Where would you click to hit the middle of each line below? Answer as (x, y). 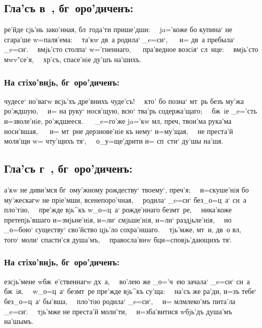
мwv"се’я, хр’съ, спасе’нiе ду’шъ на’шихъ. (73, 59)
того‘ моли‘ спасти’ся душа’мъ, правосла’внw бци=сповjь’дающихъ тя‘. (118, 239)
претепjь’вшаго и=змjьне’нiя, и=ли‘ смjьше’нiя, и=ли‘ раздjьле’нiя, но (118, 219)
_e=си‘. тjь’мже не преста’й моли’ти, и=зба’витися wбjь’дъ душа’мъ (118, 311)
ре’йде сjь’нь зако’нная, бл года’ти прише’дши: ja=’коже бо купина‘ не (118, 29)
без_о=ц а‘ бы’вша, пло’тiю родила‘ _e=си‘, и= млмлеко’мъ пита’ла (120, 301)
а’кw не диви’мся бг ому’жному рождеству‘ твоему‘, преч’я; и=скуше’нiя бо (126, 189)
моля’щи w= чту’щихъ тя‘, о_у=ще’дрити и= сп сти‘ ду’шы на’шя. (114, 141)
